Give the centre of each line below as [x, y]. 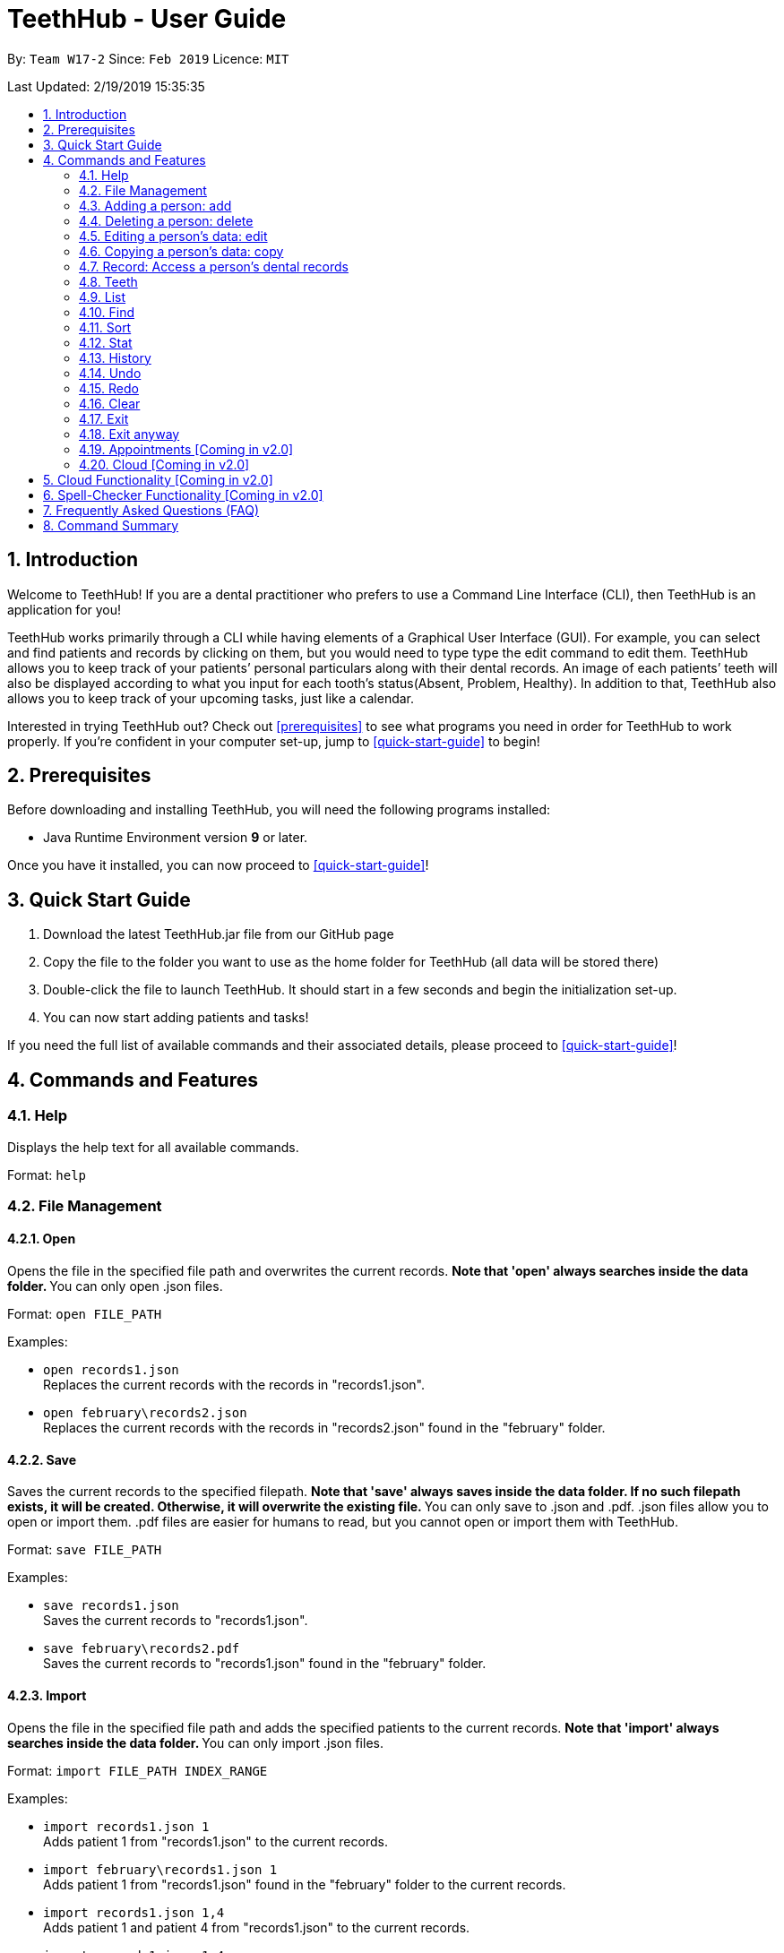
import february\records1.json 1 [160, 1869]
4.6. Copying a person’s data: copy [181, 251]
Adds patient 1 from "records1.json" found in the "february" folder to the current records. [305, 1884]
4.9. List [103, 297]
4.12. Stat [106, 342]
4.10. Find [107, 312]
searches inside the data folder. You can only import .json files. [195, 1742]
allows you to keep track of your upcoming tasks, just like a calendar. [211, 698]
